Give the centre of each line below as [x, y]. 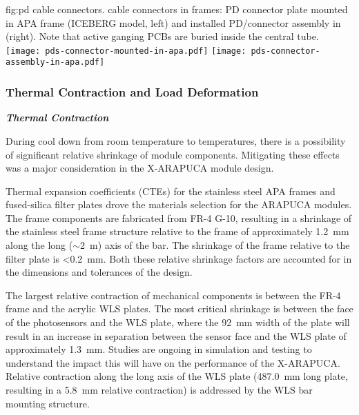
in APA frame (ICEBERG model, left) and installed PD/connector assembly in [173, 22]
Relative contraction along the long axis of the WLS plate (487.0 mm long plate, [177, 376]
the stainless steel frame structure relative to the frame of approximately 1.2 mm [177, 231]
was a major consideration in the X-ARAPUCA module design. [140, 168]
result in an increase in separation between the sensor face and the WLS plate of [176, 335]
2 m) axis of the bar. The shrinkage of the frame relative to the [215, 245]
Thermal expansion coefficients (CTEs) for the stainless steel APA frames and [171, 191]
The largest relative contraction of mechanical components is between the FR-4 [173, 295]
